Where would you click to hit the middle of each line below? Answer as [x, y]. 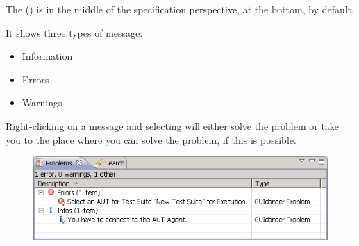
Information [47, 56]
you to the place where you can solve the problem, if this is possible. [151, 139]
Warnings [42, 102]
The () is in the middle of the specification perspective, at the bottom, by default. [180, 9]
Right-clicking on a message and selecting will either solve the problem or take [173, 125]
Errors [35, 79]
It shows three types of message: [74, 32]
